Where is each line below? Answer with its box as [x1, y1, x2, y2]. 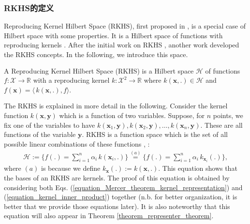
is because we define [41, 163, 101, 173]
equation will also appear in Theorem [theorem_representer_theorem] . [4, 210, 214, 221]
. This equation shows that [158, 163, 237, 173]
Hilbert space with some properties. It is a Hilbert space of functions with [4, 30, 223, 40]
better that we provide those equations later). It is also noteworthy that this [4, 201, 230, 211]
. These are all [200, 119, 243, 130]
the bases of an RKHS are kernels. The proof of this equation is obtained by [4, 172, 230, 182]
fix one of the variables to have [4, 119, 95, 130]
